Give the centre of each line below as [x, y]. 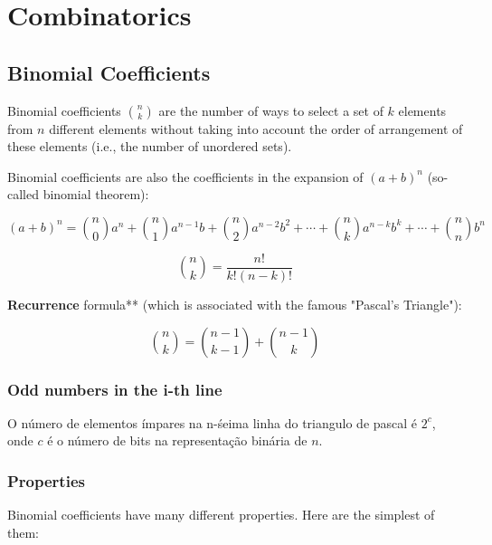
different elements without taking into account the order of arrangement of [256, 128]
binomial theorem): [96, 194]
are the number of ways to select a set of [271, 110]
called [23, 194]
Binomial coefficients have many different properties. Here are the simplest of [221, 515]
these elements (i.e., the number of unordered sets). [150, 146]
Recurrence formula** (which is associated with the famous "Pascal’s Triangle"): [235, 305]
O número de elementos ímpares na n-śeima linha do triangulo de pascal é [213, 422]
